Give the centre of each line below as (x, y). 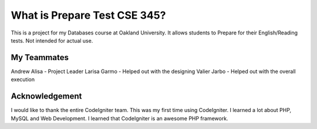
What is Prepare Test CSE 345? (88, 15)
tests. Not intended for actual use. (52, 40)
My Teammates (40, 57)
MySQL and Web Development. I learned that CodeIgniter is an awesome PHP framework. (119, 118)
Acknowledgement (46, 96)
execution (23, 79)
